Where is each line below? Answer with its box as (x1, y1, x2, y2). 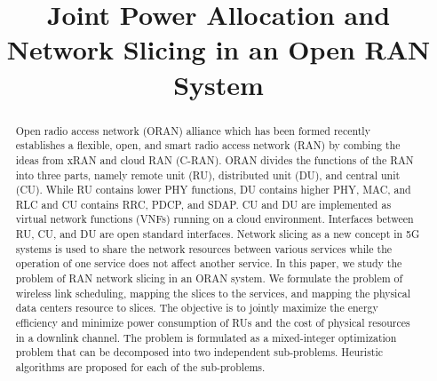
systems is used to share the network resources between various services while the (15, 241, 393, 256)
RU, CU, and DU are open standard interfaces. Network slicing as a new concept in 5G (15, 226, 420, 242)
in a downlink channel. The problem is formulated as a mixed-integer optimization (15, 329, 397, 345)
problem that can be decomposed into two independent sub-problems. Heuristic (15, 345, 384, 360)
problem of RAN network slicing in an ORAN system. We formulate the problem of (15, 271, 403, 286)
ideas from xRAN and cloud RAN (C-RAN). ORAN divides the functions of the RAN (15, 152, 414, 167)
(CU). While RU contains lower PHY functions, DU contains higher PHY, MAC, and (15, 182, 411, 197)
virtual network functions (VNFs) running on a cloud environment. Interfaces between (15, 211, 414, 226)
